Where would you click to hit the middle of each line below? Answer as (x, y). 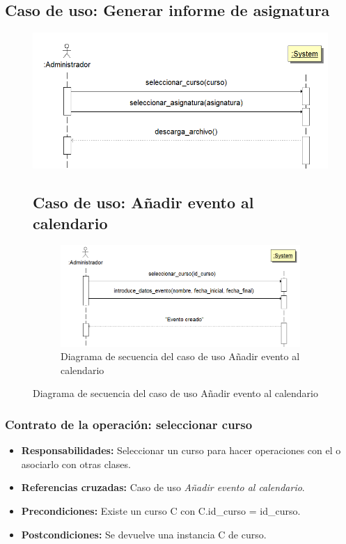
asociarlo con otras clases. (76, 464)
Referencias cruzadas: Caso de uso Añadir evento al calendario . (163, 487)
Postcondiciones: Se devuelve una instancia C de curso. (144, 534)
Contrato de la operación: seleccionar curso (129, 424)
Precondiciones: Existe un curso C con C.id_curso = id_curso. (161, 510)
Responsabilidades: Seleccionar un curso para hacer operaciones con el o (181, 450)
